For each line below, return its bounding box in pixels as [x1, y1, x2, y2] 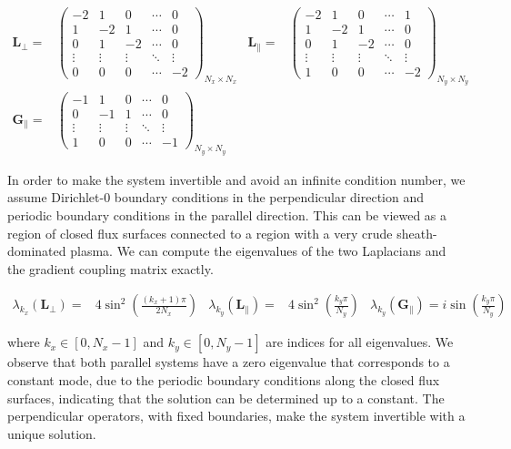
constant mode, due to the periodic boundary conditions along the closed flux [7, 371, 440, 390]
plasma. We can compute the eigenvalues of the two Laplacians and [70, 241, 446, 260]
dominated [7, 241, 66, 260]
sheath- [396, 223, 437, 242]
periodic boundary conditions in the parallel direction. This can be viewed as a [7, 206, 447, 225]
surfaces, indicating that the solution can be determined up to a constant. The [7, 388, 445, 407]
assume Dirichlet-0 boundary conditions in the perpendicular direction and [7, 188, 425, 207]
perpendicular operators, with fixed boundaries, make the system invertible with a [7, 406, 466, 425]
